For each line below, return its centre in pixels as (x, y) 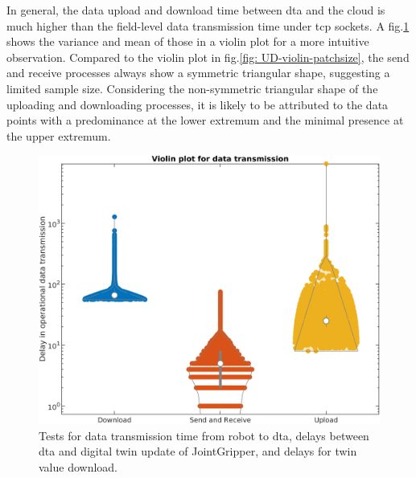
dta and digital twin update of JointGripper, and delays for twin (198, 451)
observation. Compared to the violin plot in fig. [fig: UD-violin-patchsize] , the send (208, 57)
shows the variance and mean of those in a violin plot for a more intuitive (188, 41)
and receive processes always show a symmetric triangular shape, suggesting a (198, 73)
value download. (78, 466)
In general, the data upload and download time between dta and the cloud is (196, 10)
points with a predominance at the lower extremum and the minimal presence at (205, 120)
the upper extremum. (59, 135)
